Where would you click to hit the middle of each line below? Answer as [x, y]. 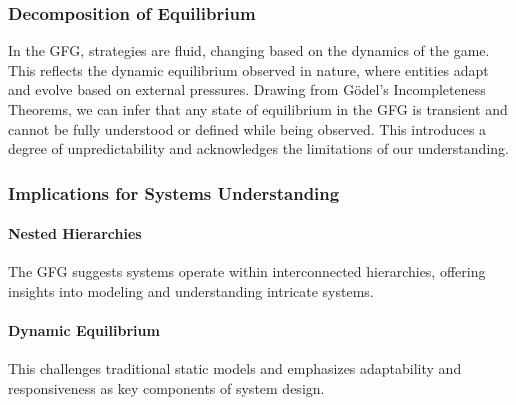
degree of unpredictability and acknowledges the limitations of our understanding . [258, 148]
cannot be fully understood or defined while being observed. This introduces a [247, 128]
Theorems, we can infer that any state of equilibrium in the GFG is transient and [258, 109]
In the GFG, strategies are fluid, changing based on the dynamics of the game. [249, 50]
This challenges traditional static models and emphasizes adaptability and [235, 368]
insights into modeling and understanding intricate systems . [191, 291]
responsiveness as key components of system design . [166, 388]
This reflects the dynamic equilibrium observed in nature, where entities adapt [248, 69]
